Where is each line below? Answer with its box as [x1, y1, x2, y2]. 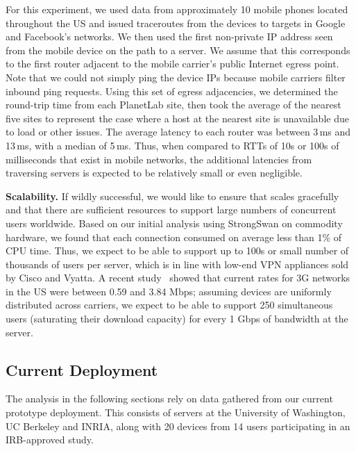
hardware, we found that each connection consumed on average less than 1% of [6, 229, 342, 244]
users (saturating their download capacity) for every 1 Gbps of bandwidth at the [6, 311, 348, 326]
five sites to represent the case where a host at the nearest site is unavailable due [6, 110, 349, 125]
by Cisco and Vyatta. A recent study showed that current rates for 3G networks [6, 270, 350, 285]
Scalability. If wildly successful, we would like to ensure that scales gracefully [6, 188, 339, 203]
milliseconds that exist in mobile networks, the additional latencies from [6, 151, 312, 166]
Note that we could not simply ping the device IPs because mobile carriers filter [6, 69, 346, 84]
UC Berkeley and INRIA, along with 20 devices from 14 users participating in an [6, 418, 350, 433]
